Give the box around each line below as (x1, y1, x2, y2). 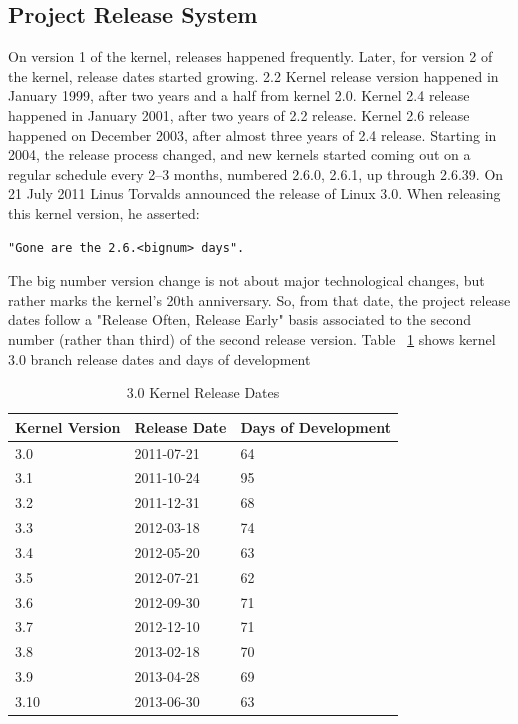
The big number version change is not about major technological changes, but (8, 270, 485, 291)
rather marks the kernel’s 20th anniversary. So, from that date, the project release (8, 289, 511, 310)
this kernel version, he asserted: (8, 202, 200, 223)
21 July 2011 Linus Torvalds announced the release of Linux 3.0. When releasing (8, 183, 501, 204)
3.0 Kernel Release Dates (126, 382, 280, 403)
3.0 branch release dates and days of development (8, 348, 311, 369)
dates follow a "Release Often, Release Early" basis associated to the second (8, 309, 472, 330)
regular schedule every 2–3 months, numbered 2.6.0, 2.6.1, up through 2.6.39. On (8, 163, 504, 184)
